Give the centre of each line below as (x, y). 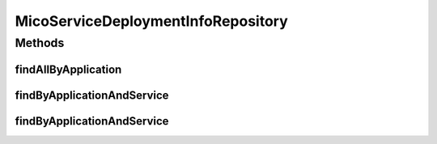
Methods (40, 43)
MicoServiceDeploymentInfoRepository (152, 21)
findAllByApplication (68, 69)
